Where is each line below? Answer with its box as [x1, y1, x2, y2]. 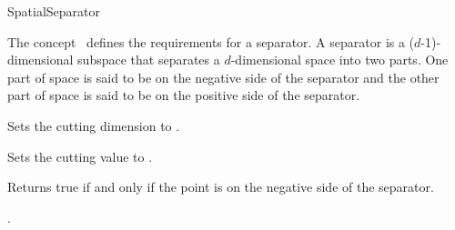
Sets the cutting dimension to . [7, 115, 180, 135]
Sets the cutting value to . [7, 146, 153, 165]
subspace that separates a [77, 50, 220, 69]
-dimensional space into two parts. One [230, 50, 449, 69]
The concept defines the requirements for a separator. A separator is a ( [7, 32, 415, 51]
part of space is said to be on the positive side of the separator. [7, 85, 360, 105]
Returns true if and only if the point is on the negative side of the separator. [7, 177, 434, 196]
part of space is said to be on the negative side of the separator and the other [7, 67, 440, 86]
